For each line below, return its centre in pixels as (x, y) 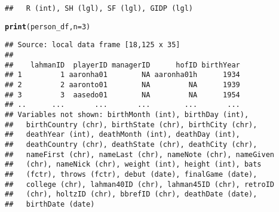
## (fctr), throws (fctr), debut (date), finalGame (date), (131, 174)
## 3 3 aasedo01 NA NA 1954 (122, 95)
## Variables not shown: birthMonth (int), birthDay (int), (127, 114)
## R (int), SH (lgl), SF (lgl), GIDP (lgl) (99, 8)
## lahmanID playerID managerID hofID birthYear (122, 65)
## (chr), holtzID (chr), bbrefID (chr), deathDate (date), (131, 194)
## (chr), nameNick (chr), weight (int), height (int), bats (133, 165)
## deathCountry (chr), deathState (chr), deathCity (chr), (131, 144)
